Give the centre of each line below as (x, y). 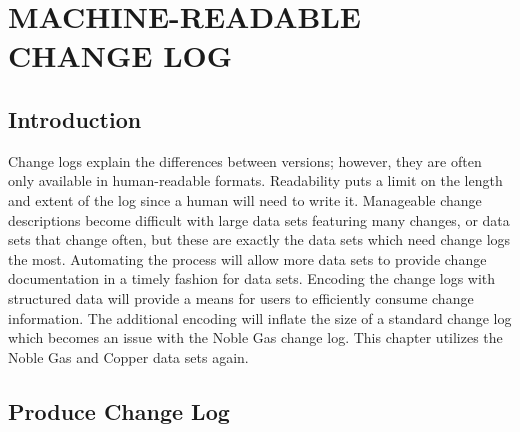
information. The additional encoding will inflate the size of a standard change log (260, 317)
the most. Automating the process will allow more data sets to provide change (247, 258)
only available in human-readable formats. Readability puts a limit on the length (255, 180)
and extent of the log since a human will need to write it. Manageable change (245, 199)
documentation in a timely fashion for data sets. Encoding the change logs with (252, 278)
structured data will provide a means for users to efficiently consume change (241, 297)
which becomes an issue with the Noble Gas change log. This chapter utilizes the (255, 337)
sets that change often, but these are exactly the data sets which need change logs (259, 239)
